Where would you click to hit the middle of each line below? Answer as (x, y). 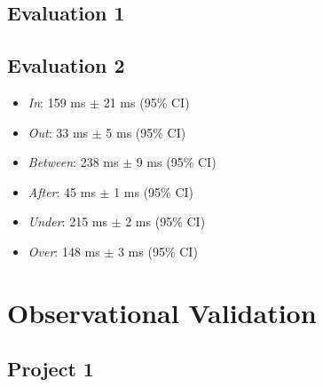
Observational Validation (162, 312)
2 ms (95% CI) (165, 221)
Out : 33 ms (58, 132)
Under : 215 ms (67, 221)
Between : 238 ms (73, 162)
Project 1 (51, 369)
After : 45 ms (62, 191)
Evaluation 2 (66, 65)
